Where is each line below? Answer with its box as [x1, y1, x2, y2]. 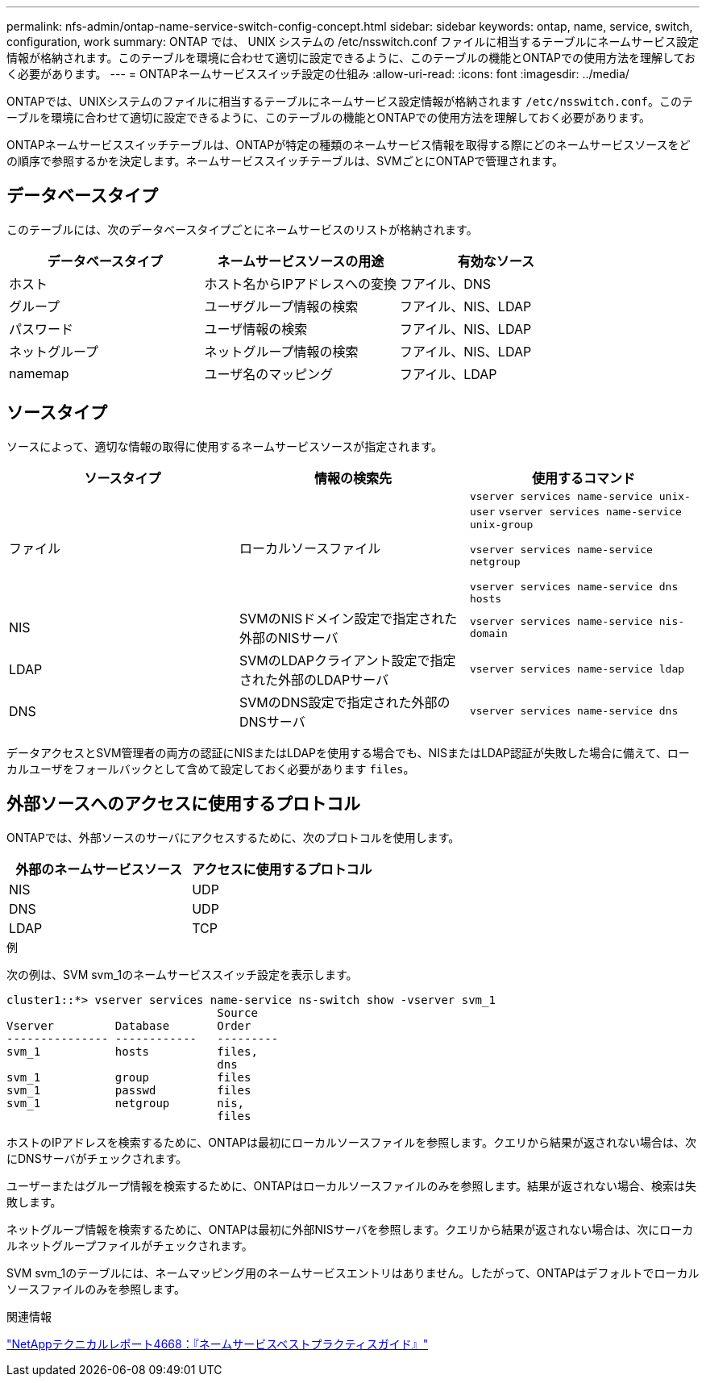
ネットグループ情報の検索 [204, 343, 359, 360]
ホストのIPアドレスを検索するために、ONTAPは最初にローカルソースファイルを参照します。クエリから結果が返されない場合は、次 [6, 1135, 696, 1149]
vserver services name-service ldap [469, 663, 685, 676]
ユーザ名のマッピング [204, 365, 334, 382]
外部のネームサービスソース [15, 860, 182, 877]
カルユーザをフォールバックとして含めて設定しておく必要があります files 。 [6, 761, 415, 776]
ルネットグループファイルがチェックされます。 [6, 1238, 253, 1252]
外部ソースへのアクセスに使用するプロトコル [6, 794, 360, 814]
